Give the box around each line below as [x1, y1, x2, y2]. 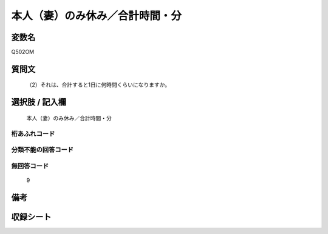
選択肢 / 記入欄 [11, 97, 67, 107]
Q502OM [11, 48, 35, 56]
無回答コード [11, 161, 49, 170]
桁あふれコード [11, 129, 55, 138]
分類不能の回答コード [11, 145, 74, 154]
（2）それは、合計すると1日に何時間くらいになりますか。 [26, 81, 170, 89]
